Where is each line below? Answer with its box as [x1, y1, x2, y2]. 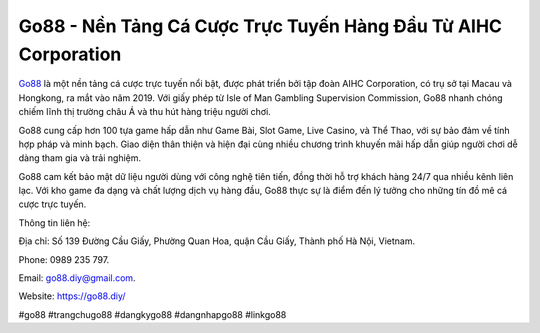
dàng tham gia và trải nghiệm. [18, 152, 142, 164]
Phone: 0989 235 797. [18, 253, 110, 265]
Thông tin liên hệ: [18, 216, 91, 229]
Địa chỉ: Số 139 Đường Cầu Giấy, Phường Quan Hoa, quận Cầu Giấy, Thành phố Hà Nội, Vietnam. [18, 235, 415, 247]
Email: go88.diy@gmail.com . [18, 272, 136, 284]
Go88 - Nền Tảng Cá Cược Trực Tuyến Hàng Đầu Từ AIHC [18, 15, 503, 37]
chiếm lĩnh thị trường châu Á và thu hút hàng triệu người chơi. [18, 106, 272, 118]
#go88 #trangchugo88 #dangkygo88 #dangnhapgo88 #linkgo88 [18, 308, 287, 320]
